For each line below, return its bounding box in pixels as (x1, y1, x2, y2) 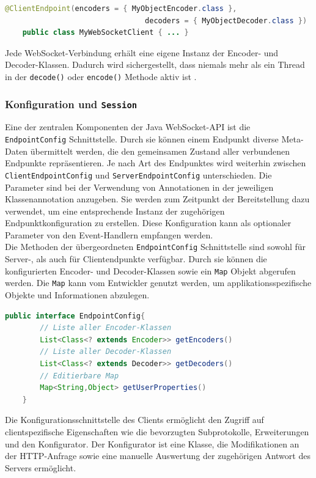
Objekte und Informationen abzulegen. (5, 289, 150, 301)
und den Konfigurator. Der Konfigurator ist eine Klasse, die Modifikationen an (5, 437, 299, 450)
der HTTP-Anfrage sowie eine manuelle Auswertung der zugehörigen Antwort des (5, 449, 310, 462)
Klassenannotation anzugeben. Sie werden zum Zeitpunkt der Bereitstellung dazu (5, 193, 310, 205)
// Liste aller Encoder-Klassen (40, 323, 172, 333)
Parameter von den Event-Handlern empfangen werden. (5, 228, 213, 241)
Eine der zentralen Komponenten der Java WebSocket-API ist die (5, 120, 251, 133)
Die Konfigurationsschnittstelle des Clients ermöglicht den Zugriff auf (5, 413, 264, 426)
